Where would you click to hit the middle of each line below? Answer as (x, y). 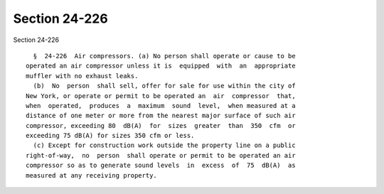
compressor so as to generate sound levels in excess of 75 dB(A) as (161, 166)
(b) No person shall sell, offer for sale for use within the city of (164, 86)
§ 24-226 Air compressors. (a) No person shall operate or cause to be (164, 56)
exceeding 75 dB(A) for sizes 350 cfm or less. (110, 136)
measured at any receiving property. (92, 175)
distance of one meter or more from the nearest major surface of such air (161, 116)
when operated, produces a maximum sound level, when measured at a (161, 106)
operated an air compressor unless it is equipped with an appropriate (161, 66)
